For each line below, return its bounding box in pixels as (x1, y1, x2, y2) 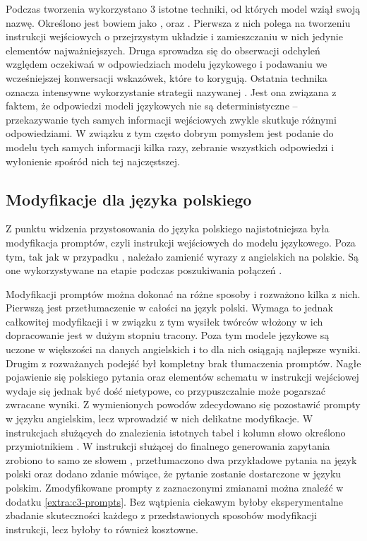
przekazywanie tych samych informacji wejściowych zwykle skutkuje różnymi (6, 112, 337, 126)
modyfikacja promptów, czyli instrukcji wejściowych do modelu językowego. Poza (6, 234, 356, 249)
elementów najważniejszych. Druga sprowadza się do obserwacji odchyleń (6, 42, 320, 57)
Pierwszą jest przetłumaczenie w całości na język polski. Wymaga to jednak (6, 300, 333, 315)
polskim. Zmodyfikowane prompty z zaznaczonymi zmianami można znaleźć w (6, 480, 344, 495)
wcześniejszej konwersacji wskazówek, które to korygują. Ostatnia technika (6, 70, 327, 85)
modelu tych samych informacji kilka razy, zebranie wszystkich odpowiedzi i (6, 139, 335, 154)
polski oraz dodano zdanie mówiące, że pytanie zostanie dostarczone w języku (6, 466, 342, 481)
